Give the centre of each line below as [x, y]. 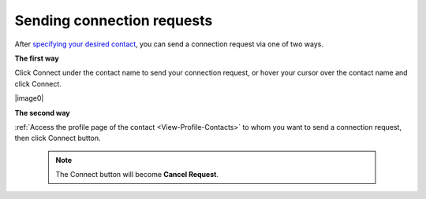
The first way [37, 58]
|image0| [29, 98]
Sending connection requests [114, 20]
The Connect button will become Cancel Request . [137, 175]
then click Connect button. [58, 138]
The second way [42, 112]
